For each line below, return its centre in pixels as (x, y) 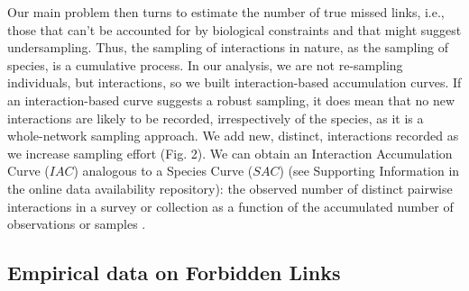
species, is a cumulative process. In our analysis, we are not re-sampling (205, 64)
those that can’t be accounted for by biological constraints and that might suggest (234, 29)
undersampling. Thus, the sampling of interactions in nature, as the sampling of (228, 47)
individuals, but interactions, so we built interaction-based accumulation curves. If (234, 82)
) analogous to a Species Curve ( (163, 171)
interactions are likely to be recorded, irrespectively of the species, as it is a (216, 118)
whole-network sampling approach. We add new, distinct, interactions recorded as (233, 136)
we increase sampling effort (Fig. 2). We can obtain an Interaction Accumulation (230, 153)
